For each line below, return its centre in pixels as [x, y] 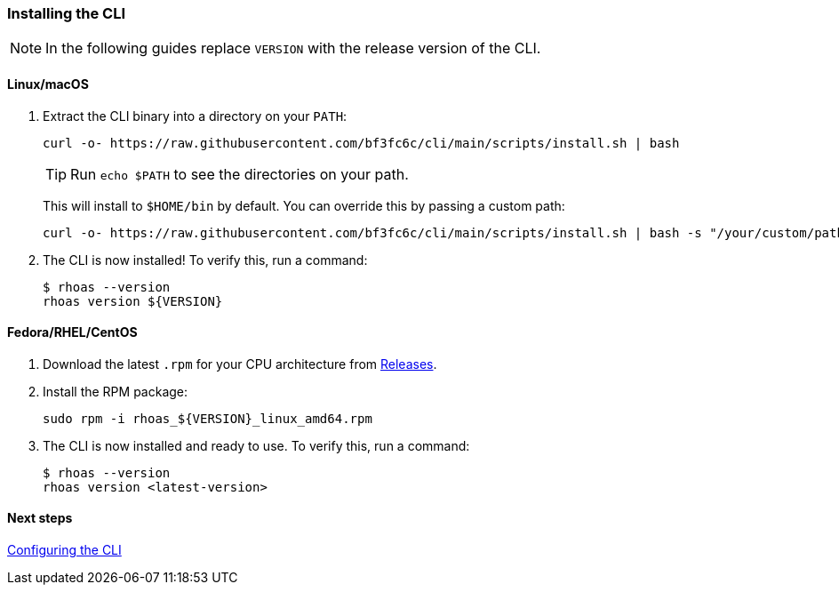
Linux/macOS [48, 84]
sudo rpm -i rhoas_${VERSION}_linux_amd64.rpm [208, 418]
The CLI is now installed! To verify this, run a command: [205, 260]
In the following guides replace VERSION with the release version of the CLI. [293, 48]
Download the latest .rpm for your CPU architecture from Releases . [240, 364]
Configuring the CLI [64, 550]
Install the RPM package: [116, 391]
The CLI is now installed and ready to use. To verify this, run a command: [256, 445]
